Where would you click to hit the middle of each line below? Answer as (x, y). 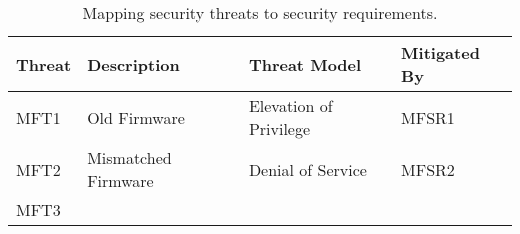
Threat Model (305, 64)
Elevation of (290, 105)
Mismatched (129, 157)
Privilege (279, 128)
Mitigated (440, 52)
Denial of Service (307, 169)
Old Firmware (136, 117)
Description (133, 64)
